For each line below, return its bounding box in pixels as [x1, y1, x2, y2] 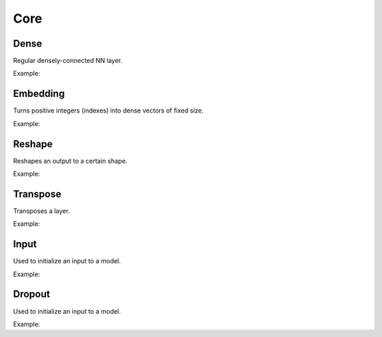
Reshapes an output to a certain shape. [13, 156, 127, 165]
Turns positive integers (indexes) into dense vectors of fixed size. [13, 106, 204, 115]
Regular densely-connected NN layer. [13, 57, 123, 65]
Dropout [13, 288, 50, 300]
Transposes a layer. [13, 206, 70, 215]
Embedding [13, 88, 65, 100]
